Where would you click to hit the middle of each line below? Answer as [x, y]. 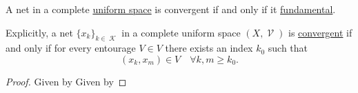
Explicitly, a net [39, 32]
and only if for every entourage [71, 48]
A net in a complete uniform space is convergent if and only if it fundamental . [171, 9]
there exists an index [209, 48]
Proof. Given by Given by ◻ [66, 81]
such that [288, 48]
